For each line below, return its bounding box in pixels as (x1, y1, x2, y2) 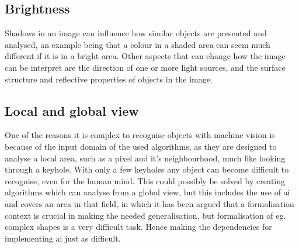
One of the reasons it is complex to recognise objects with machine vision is (5, 129, 275, 141)
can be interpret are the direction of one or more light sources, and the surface (5, 61, 286, 73)
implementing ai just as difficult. (5, 232, 121, 244)
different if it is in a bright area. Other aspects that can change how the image (5, 50, 286, 62)
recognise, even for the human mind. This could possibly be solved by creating (5, 174, 286, 187)
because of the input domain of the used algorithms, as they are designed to (5, 140, 277, 152)
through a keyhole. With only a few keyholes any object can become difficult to (5, 163, 289, 175)
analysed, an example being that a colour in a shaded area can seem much (5, 38, 270, 50)
